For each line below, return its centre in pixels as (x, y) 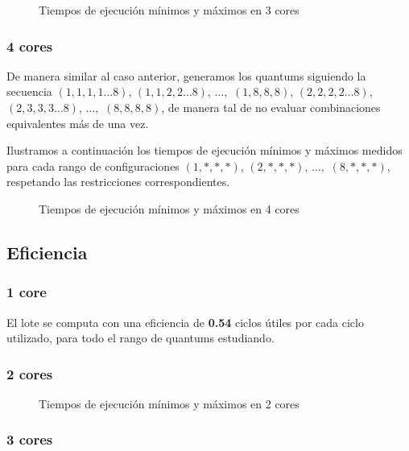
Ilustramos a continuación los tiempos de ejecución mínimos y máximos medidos (204, 150)
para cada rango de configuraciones (93, 166)
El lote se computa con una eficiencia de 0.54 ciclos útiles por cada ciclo (185, 322)
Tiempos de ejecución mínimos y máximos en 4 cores (169, 208)
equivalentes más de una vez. (78, 123)
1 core (27, 292)
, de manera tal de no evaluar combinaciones (271, 107)
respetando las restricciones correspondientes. (118, 182)
